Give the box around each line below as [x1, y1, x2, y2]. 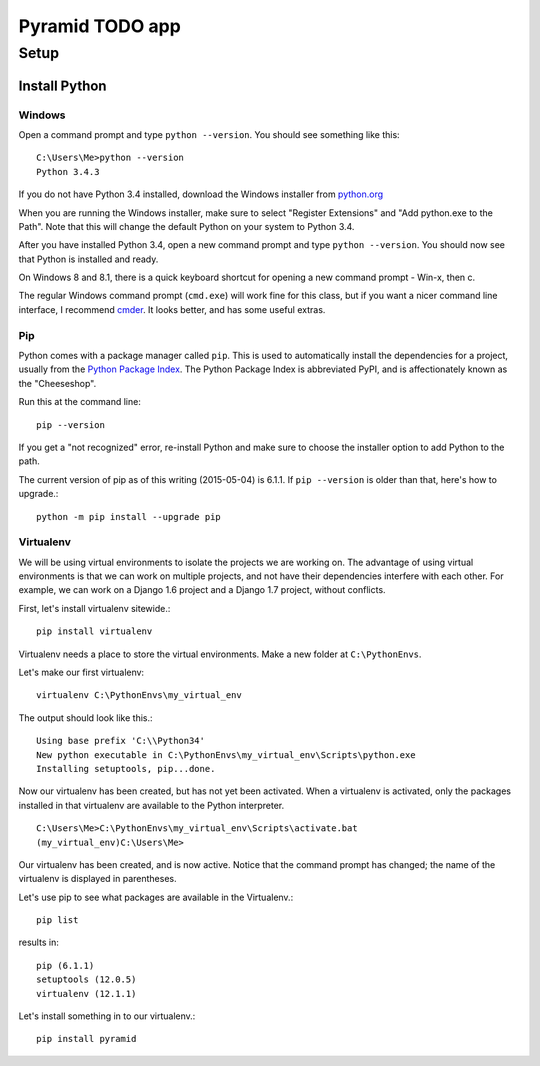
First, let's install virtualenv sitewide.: [18, 602, 171, 614]
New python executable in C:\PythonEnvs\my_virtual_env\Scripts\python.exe [36, 749, 416, 760]
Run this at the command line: [18, 396, 142, 408]
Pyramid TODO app [18, 15, 182, 37]
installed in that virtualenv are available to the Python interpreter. [18, 799, 285, 811]
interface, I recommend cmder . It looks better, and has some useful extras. [18, 303, 326, 315]
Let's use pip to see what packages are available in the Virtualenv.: [18, 891, 294, 903]
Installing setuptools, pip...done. [36, 763, 216, 774]
